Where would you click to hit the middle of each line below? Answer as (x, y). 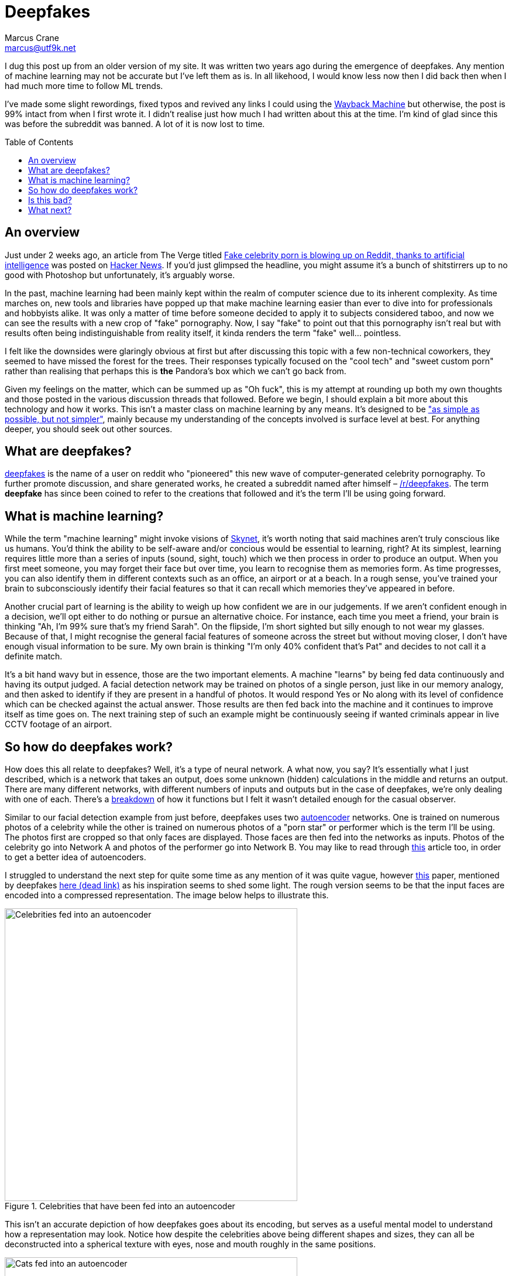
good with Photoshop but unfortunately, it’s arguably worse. (120, 275)
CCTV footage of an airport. (59, 724)
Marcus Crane (32, 37)
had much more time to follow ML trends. (84, 85)
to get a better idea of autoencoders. (75, 857)
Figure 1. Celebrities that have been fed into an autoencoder (120, 1206)
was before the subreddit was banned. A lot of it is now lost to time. (135, 124)
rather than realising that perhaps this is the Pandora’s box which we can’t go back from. (176, 371)
